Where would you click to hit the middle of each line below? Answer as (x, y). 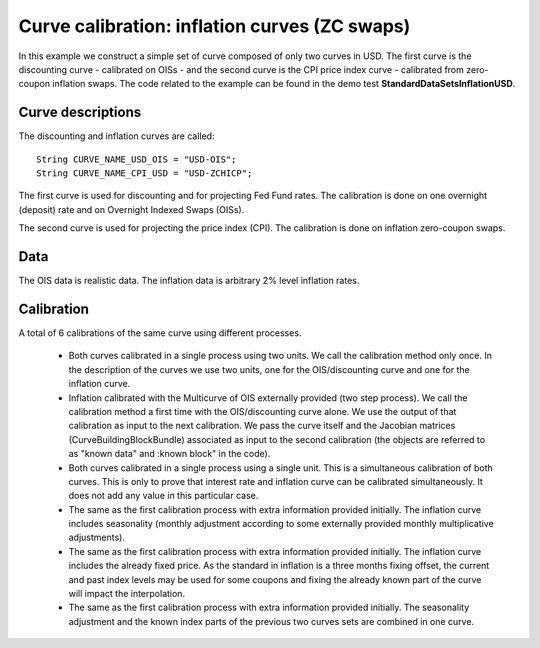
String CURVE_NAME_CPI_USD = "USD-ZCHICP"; (144, 173)
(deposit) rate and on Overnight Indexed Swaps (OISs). (131, 209)
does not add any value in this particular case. (163, 496)
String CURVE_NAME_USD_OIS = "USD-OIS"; (136, 159)
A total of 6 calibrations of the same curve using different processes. (160, 333)
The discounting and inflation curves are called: (116, 136)
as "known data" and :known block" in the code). (169, 454)
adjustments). (96, 537)
